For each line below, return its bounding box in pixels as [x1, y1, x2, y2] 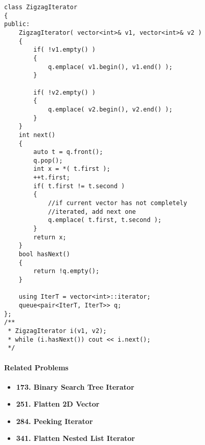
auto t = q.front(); [33, 148, 103, 156]
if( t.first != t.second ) [33, 182, 125, 190]
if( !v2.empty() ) [33, 88, 96, 96]
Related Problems [4, 362, 69, 372]
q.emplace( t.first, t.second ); [48, 216, 162, 224]
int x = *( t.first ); [33, 165, 110, 173]
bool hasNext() [18, 251, 70, 258]
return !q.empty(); [33, 268, 100, 275]
